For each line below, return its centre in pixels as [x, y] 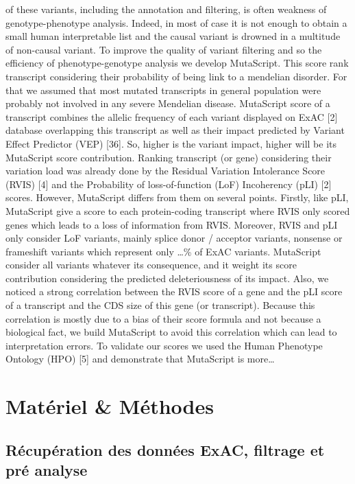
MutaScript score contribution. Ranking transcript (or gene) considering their [169, 157]
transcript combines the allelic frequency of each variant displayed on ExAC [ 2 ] [172, 116]
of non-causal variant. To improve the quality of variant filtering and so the [164, 49]
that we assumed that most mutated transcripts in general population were [163, 90]
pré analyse [47, 470]
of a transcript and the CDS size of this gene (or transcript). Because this [160, 305]
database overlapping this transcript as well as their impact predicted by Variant [175, 130]
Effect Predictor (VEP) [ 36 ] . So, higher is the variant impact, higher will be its [171, 143]
